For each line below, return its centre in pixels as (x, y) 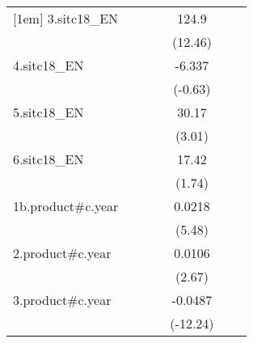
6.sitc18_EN (48, 159)
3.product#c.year (62, 300)
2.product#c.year (62, 253)
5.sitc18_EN (48, 112)
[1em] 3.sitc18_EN (66, 18)
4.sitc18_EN (48, 65)
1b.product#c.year (66, 206)
